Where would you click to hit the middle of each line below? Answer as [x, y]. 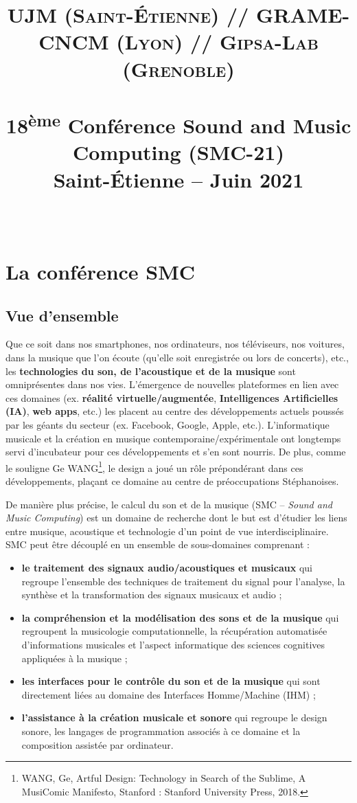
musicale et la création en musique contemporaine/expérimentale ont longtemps [173, 438]
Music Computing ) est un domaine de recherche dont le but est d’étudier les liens [176, 518]
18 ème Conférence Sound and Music [178, 124]
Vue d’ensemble [62, 315]
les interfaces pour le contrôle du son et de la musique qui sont [171, 681]
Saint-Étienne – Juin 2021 [178, 179]
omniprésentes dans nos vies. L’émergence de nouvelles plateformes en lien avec [172, 384]
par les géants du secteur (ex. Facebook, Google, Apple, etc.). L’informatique [168, 424]
